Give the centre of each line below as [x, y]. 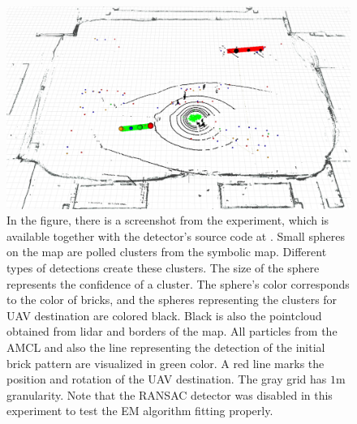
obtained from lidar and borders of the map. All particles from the [172, 331]
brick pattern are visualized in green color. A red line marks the [166, 363]
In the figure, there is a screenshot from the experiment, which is [168, 220]
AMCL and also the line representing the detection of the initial [166, 347]
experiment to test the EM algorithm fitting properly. [140, 411]
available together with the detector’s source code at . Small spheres [176, 236]
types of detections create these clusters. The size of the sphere [163, 268]
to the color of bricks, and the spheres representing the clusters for [172, 300]
